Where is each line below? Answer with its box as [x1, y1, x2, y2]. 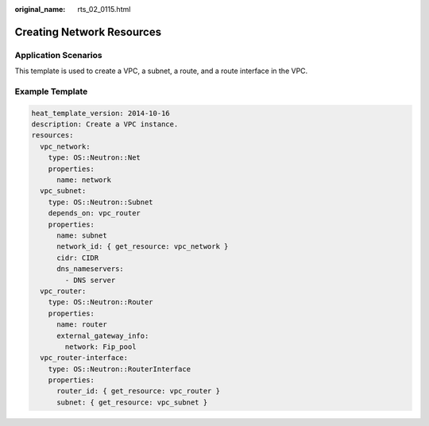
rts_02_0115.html [77, 5, 131, 14]
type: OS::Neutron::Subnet [48, 197, 154, 207]
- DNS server [64, 275, 116, 285]
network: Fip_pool [64, 342, 137, 351]
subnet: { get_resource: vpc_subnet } [56, 397, 208, 407]
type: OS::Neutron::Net [48, 153, 141, 162]
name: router [56, 320, 107, 329]
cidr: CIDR [56, 253, 99, 262]
